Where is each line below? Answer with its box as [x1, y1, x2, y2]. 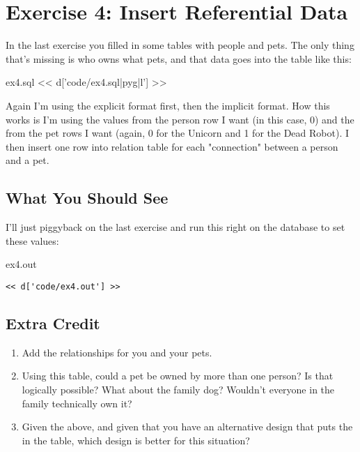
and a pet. [6, 153, 49, 167]
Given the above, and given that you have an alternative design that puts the [22, 419, 353, 434]
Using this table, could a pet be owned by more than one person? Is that [22, 368, 334, 383]
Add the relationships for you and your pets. [22, 345, 212, 359]
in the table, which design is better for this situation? [22, 432, 250, 447]
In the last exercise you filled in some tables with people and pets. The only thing [6, 38, 354, 52]
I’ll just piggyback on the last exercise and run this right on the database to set [6, 220, 345, 234]
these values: [6, 233, 59, 248]
